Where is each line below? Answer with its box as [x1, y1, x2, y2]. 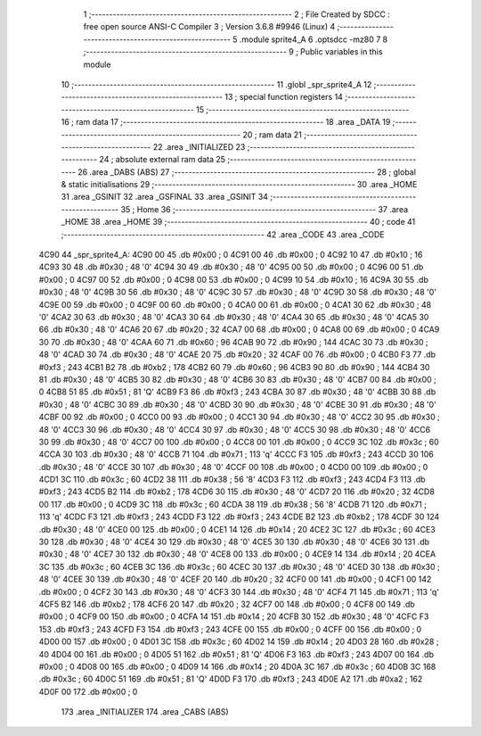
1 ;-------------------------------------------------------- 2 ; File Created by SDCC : [83, 9, 391, 20]
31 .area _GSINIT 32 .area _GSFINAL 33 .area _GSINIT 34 [61, 192, 269, 203]
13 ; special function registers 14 [224, 92, 343, 103]
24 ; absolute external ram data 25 [99, 154, 226, 165]
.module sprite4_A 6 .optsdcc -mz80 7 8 [239, 34, 387, 45]
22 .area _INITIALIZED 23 [152, 141, 246, 152]
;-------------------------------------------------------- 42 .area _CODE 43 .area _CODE [61, 228, 385, 240]
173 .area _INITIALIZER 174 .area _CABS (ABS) [61, 707, 229, 717]
